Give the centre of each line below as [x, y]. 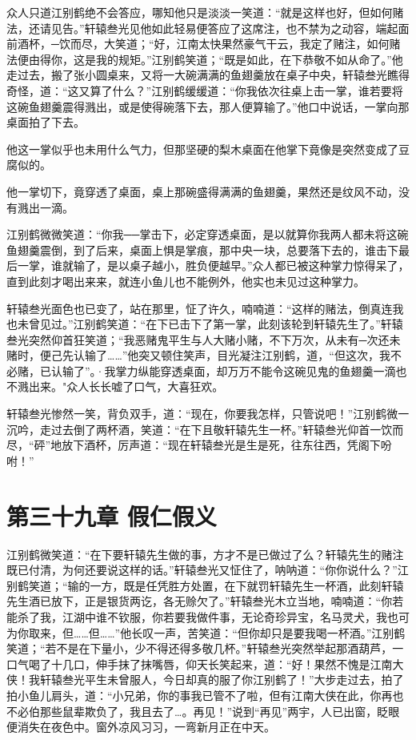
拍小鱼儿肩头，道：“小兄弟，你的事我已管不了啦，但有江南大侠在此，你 [194, 695]
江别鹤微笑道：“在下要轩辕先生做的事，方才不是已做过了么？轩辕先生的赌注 [205, 554]
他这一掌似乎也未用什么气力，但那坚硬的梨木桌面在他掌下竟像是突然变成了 [202, 149]
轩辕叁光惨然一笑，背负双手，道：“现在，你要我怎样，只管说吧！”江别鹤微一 [208, 414]
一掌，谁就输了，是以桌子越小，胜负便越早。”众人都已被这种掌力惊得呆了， [213, 265]
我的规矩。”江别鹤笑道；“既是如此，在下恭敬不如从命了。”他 [249, 59]
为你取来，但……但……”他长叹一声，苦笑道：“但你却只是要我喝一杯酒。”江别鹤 [206, 632]
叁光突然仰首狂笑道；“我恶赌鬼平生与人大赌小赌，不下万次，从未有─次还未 [204, 339]
